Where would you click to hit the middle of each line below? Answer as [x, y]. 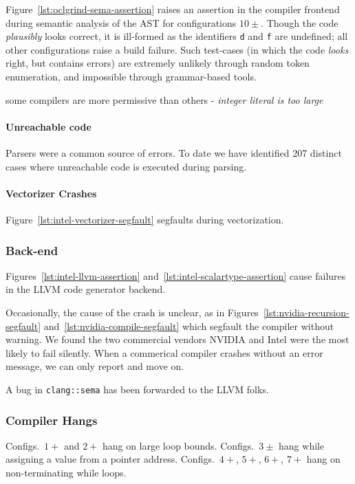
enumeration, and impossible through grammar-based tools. [131, 77]
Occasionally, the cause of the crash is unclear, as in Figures [132, 312]
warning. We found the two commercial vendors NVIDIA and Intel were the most [177, 339]
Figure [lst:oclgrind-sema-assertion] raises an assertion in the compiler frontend [173, 9]
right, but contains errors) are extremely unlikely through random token [158, 63]
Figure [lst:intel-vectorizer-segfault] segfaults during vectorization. [145, 219]
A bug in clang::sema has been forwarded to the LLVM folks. [137, 389]
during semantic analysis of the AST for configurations [121, 22]
